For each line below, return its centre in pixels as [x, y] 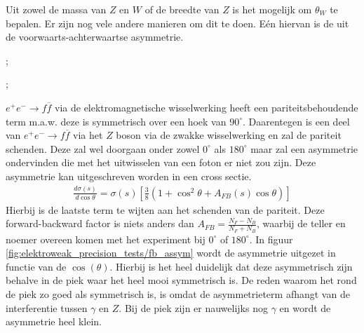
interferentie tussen [47, 307]
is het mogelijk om [272, 9]
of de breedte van [182, 9]
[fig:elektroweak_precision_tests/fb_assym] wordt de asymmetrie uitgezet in [171, 253]
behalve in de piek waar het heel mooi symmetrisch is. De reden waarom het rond [181, 280]
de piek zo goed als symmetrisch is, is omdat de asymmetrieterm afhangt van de [178, 294]
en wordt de [305, 307]
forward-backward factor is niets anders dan [100, 223]
